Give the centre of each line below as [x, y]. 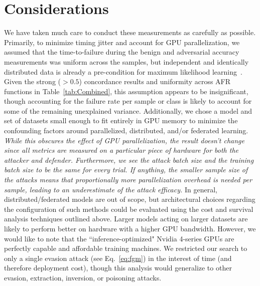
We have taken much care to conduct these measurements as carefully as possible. [130, 32]
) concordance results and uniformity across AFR [155, 81]
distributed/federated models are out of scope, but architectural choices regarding [130, 199]
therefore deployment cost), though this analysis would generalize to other [118, 268]
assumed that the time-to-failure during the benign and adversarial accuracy [122, 52]
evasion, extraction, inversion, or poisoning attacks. [83, 277]
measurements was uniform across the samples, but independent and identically [126, 61]
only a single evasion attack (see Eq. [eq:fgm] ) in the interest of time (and [118, 258]
